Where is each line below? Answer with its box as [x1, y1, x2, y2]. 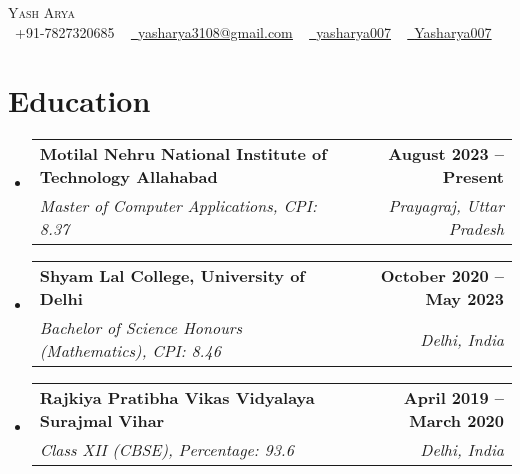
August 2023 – [388, 142, 504, 166]
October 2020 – [380, 264, 504, 288]
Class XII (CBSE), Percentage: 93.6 [39, 438, 294, 462]
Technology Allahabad [39, 165, 218, 189]
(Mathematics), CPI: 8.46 [39, 339, 221, 363]
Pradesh [448, 217, 504, 241]
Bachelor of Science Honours [39, 316, 243, 340]
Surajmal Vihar [39, 409, 165, 433]
